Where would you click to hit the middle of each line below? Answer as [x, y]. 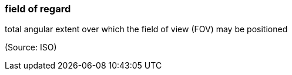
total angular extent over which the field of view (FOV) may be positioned [146, 29]
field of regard [38, 9]
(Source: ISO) [31, 47]
